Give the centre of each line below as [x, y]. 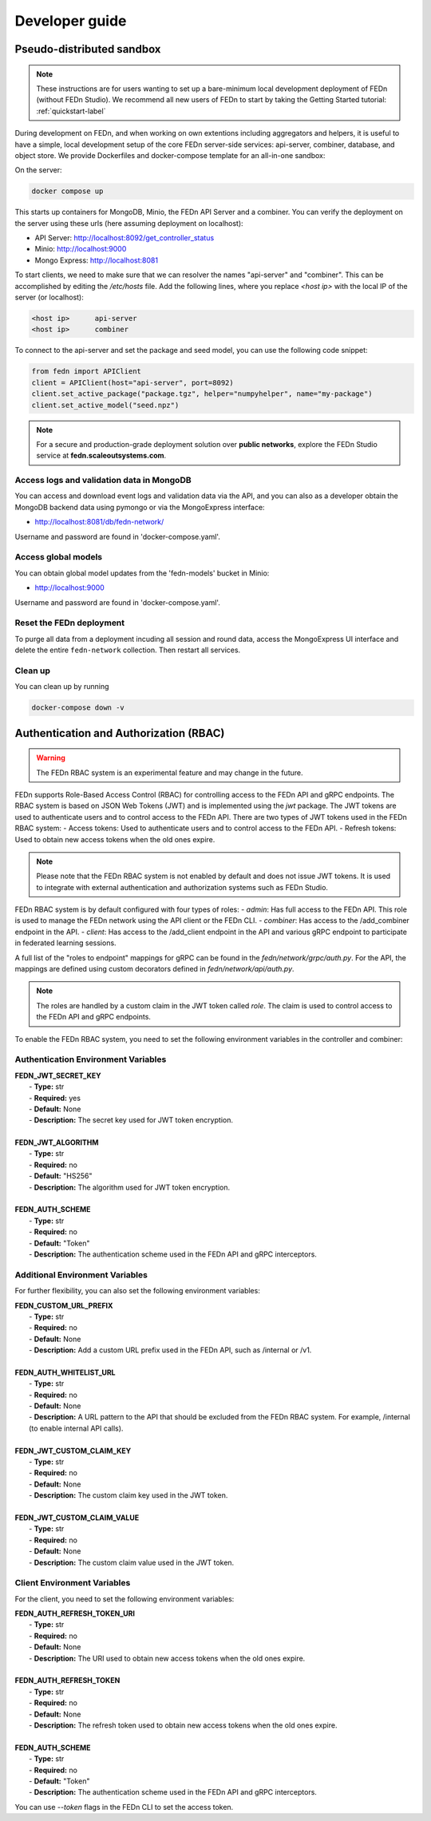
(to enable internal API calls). [76, 1428]
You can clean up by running [62, 687]
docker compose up [67, 191]
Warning [51, 758]
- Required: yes [55, 1098]
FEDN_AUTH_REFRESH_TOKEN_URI [75, 1613]
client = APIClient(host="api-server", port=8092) [133, 382]
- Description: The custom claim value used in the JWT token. [132, 1562]
